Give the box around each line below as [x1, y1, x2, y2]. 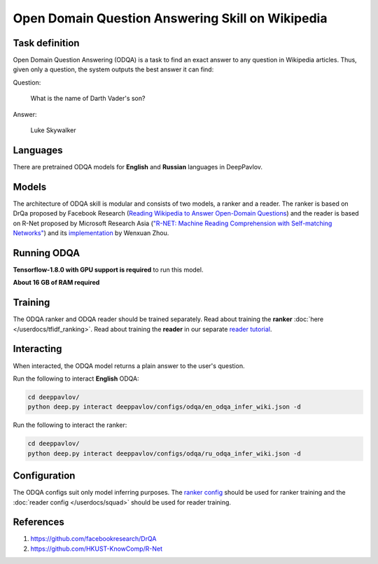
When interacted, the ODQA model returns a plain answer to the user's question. [13, 361, 245, 370]
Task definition [13, 37, 80, 49]
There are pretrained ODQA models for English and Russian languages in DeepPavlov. [13, 162, 262, 171]
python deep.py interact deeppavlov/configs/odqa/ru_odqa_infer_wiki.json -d [27, 449, 301, 458]
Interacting [13, 343, 62, 355]
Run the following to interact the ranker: [13, 421, 127, 430]
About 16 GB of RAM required [13, 279, 100, 287]
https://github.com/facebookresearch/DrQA [30, 535, 157, 543]
